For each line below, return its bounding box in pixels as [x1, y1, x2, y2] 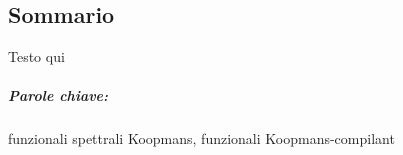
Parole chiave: [8, 85, 109, 106]
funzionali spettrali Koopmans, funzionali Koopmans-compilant [8, 128, 395, 149]
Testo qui [8, 46, 65, 67]
